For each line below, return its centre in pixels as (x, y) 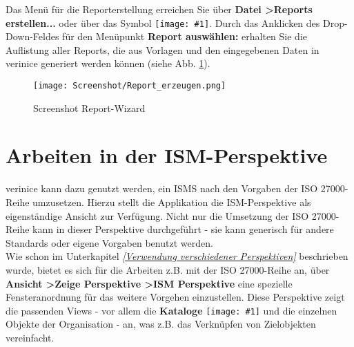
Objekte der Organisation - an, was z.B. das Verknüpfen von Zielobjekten (161, 324)
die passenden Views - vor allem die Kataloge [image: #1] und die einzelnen (171, 310)
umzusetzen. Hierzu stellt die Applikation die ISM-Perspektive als (172, 202)
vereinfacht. (30, 337)
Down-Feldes (32, 36)
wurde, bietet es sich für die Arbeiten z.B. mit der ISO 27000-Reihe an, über (168, 269)
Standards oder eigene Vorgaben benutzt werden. (109, 242)
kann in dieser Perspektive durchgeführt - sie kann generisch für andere (183, 229)
